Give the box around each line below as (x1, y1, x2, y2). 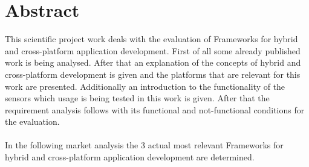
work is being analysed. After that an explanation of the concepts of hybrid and (5, 56, 301, 69)
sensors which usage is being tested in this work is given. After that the (5, 92, 270, 104)
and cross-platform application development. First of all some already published (5, 44, 301, 57)
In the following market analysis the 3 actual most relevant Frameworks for (5, 139, 284, 151)
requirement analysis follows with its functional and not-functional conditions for (5, 103, 305, 116)
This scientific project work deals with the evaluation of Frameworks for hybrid (5, 33, 298, 45)
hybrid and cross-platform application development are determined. (5, 151, 255, 163)
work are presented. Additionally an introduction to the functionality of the (5, 80, 285, 92)
